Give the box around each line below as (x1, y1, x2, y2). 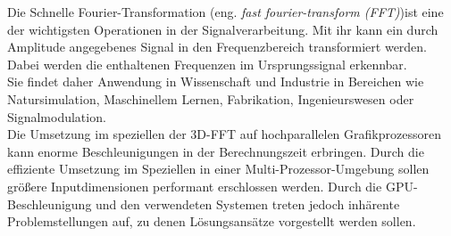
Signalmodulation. (7, 107, 106, 126)
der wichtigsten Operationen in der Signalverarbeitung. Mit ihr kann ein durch (7, 20, 438, 38)
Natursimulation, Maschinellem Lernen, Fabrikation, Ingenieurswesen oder (7, 89, 414, 108)
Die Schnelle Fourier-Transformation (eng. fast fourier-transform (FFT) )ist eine (7, 3, 444, 20)
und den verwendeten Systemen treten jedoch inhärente (96, 194, 400, 213)
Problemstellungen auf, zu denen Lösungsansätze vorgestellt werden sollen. (7, 212, 416, 231)
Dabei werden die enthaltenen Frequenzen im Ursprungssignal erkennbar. (7, 54, 407, 73)
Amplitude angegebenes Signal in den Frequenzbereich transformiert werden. (7, 37, 428, 56)
